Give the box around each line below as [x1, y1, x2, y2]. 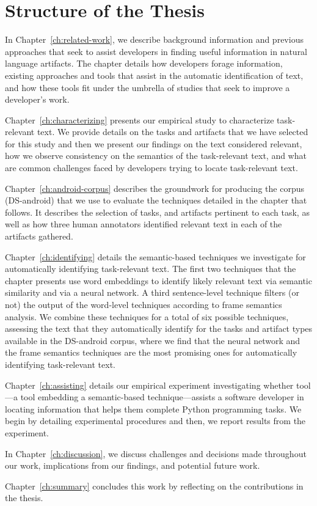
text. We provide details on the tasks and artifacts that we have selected [37, 125, 308, 138]
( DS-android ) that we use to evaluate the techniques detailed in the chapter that [5, 194, 307, 207]
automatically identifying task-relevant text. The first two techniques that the [5, 262, 296, 275]
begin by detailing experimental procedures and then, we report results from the [5, 414, 306, 427]
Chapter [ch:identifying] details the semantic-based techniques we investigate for [5, 250, 306, 263]
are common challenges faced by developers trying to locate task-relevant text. [5, 161, 298, 174]
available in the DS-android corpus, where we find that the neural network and [5, 334, 301, 346]
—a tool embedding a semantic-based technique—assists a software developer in [5, 391, 304, 403]
